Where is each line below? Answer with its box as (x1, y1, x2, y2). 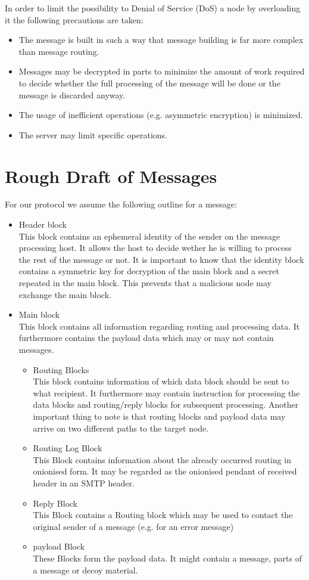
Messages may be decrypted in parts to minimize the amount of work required (18, 65, 305, 77)
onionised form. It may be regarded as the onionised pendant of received (33, 465, 297, 477)
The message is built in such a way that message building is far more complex (18, 33, 304, 46)
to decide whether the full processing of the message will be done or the (18, 76, 280, 89)
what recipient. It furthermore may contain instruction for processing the (33, 386, 300, 399)
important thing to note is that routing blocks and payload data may (33, 410, 286, 422)
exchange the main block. (18, 288, 111, 300)
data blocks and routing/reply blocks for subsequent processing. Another (33, 398, 299, 411)
